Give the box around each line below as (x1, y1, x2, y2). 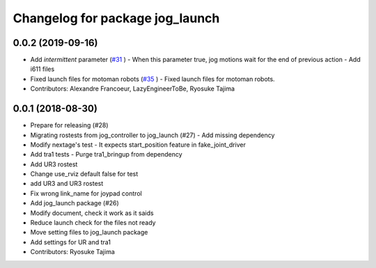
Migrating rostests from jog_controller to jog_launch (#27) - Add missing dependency (30, 131, 275, 139)
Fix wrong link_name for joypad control (30, 189, 142, 198)
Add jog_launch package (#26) (30, 199, 120, 207)
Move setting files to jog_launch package (30, 228, 148, 237)
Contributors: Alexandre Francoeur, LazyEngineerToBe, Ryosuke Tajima (30, 84, 235, 93)
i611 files (30, 65, 55, 73)
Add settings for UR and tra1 (30, 237, 111, 246)
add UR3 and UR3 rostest (30, 180, 104, 188)
